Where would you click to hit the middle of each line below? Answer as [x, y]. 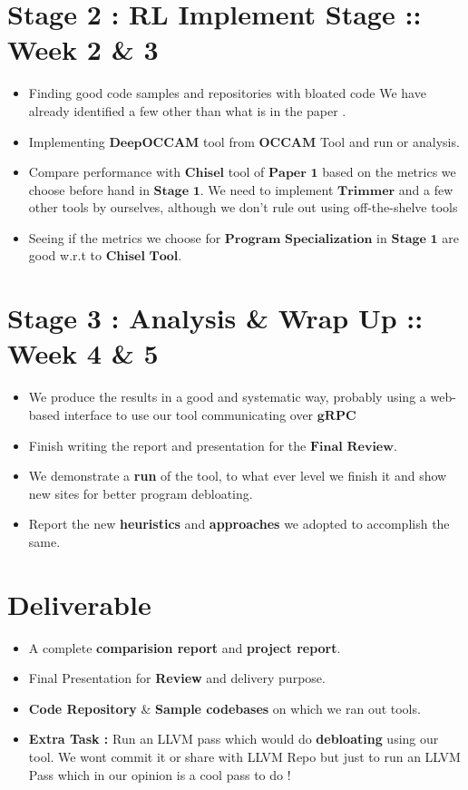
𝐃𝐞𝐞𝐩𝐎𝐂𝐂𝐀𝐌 [154, 143]
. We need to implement [267, 189]
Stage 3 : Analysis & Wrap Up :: [215, 318]
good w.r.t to [65, 255]
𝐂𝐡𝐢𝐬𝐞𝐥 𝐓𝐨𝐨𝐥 [142, 257]
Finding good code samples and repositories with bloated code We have [227, 93]
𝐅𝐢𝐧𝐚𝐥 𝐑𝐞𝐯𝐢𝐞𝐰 [351, 447]
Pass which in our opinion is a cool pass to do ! [160, 774]
